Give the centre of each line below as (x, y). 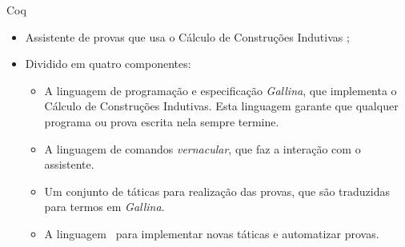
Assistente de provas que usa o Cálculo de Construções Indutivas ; (187, 36)
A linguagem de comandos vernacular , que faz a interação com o (202, 148)
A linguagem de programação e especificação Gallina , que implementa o (221, 90)
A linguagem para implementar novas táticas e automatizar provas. (212, 233)
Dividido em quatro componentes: (108, 64)
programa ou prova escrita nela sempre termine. (162, 121)
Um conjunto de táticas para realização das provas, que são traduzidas (217, 191)
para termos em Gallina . (104, 207)
